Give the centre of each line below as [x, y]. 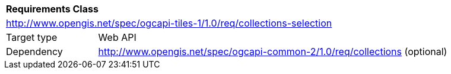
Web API [117, 37]
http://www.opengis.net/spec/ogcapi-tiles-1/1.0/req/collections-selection [169, 23]
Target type [32, 37]
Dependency [34, 52]
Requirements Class [52, 9]
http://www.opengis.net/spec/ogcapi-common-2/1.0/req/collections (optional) [273, 52]
